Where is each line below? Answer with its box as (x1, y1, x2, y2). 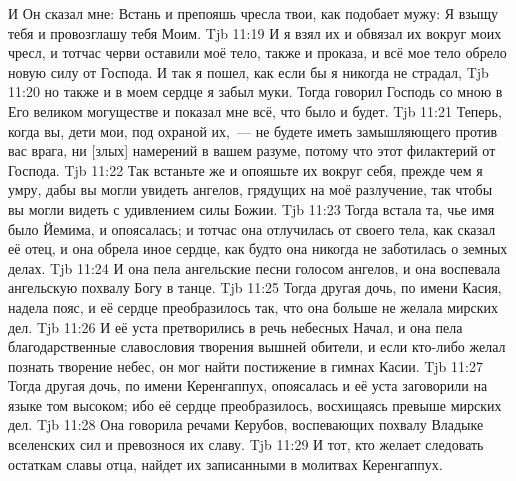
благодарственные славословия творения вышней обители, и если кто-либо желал (8, 336, 506, 357)
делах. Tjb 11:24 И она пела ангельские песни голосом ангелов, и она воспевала (8, 257, 501, 278)
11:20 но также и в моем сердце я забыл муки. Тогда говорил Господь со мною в (8, 81, 503, 102)
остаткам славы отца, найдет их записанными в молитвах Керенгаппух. (8, 453, 443, 474)
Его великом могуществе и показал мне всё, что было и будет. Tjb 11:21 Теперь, (8, 100, 502, 121)
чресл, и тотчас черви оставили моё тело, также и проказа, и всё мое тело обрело (8, 42, 507, 63)
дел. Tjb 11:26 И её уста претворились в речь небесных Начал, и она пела (8, 316, 463, 337)
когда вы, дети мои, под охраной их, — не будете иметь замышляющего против (8, 120, 498, 141)
